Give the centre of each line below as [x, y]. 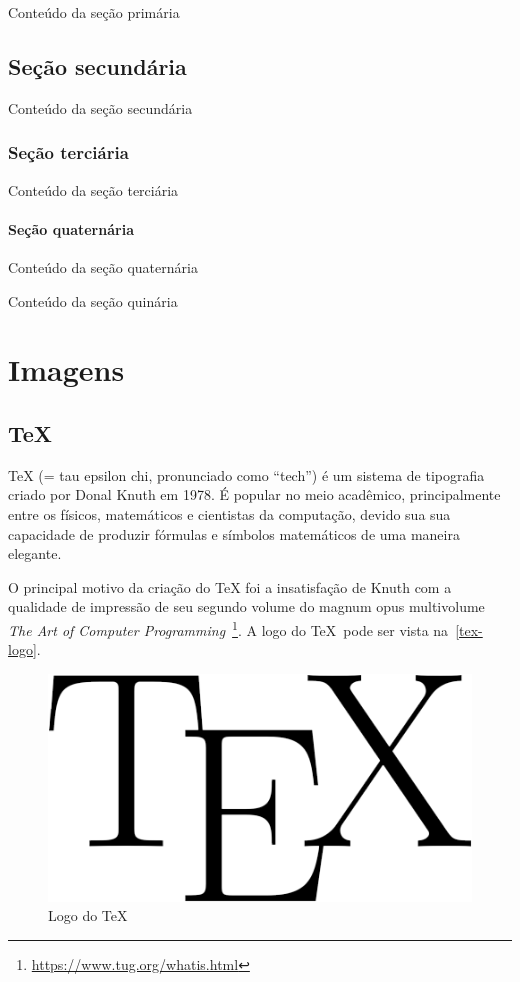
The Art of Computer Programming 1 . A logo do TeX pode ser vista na [228, 628]
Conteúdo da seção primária [94, 12]
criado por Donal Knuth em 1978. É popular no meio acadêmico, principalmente [254, 494]
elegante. [35, 553]
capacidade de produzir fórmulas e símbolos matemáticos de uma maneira [234, 533]
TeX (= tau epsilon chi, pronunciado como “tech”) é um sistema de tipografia [246, 474]
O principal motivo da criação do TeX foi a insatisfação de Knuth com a [230, 586]
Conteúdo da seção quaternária [103, 267]
